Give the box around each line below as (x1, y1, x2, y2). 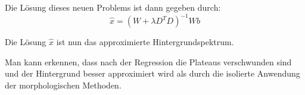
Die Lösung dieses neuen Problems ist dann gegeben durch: (5, 1, 221, 13)
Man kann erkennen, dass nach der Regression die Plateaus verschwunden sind (5, 55, 292, 68)
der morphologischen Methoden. (5, 78, 122, 91)
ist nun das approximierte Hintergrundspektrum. (56, 36, 234, 48)
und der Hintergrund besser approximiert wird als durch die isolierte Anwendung (5, 67, 300, 80)
